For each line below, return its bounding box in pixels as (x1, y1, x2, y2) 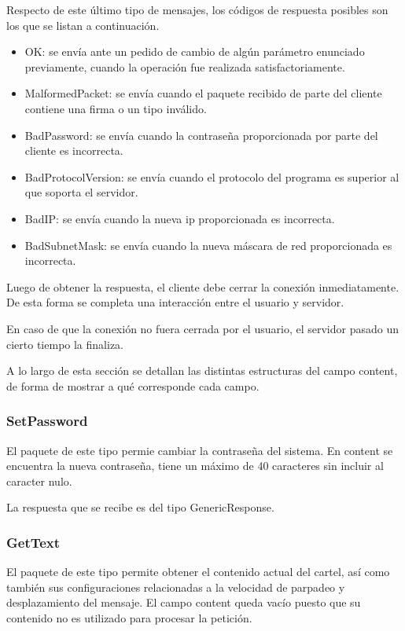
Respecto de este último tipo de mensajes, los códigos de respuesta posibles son (6, 2, 388, 17)
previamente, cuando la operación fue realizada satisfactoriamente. (24, 58, 345, 75)
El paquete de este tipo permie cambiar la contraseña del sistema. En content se (6, 442, 393, 458)
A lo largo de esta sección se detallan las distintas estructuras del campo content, (6, 362, 398, 379)
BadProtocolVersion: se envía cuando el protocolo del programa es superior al (24, 168, 399, 185)
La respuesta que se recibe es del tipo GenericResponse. (6, 499, 274, 515)
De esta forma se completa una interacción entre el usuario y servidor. (6, 294, 344, 310)
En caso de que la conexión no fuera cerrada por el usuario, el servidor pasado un (6, 320, 399, 336)
